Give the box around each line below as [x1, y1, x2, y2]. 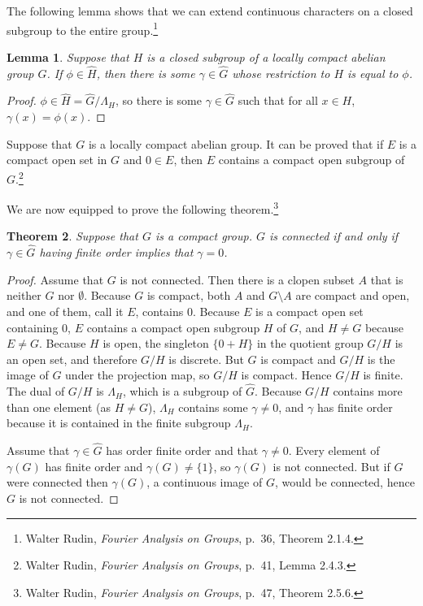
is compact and [260, 350, 336, 367]
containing [7, 318, 59, 335]
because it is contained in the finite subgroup [7, 414, 231, 431]
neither [7, 287, 41, 304]
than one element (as [7, 398, 111, 415]
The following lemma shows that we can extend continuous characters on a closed [7, 2, 413, 19]
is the [367, 350, 395, 367]
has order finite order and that [106, 442, 259, 459]
